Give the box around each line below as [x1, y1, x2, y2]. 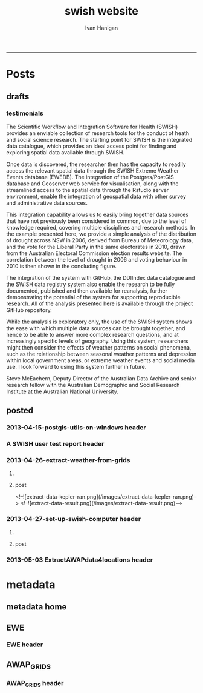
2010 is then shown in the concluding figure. [6, 262, 117, 270]
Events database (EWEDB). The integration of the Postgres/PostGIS [6, 173, 174, 181]
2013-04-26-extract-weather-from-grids [6, 456, 130, 464]
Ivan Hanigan [85, 24, 118, 31]
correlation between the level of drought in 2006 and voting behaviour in [6, 256, 187, 263]
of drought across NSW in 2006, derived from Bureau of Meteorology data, [6, 236, 193, 244]
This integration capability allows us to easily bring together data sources [6, 211, 189, 218]
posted [6, 405, 34, 416]
